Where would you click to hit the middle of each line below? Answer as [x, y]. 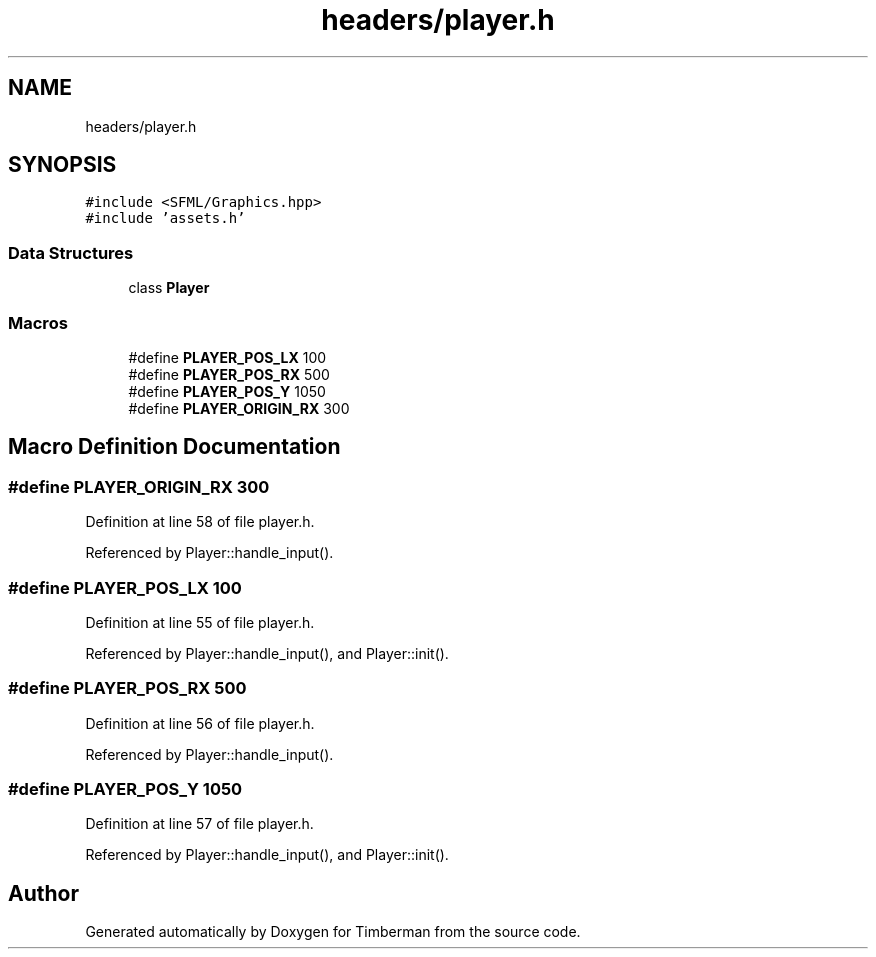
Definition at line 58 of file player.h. [200, 522]
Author [43, 893]
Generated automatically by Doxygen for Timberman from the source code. [333, 932]
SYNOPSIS [62, 165]
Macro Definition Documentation [174, 447]
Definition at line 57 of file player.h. [199, 824]
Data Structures [71, 252]
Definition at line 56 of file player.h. [200, 723]
